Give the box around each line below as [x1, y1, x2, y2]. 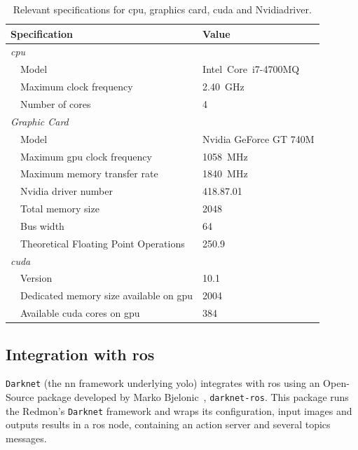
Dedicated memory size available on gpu [20, 288, 193, 303]
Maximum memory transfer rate [20, 166, 158, 181]
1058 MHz [202, 149, 248, 163]
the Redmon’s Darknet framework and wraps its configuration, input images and [6, 403, 352, 418]
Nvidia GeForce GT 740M [202, 131, 315, 146]
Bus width [20, 218, 64, 233]
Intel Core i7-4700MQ [202, 62, 300, 76]
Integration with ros [6, 343, 155, 364]
